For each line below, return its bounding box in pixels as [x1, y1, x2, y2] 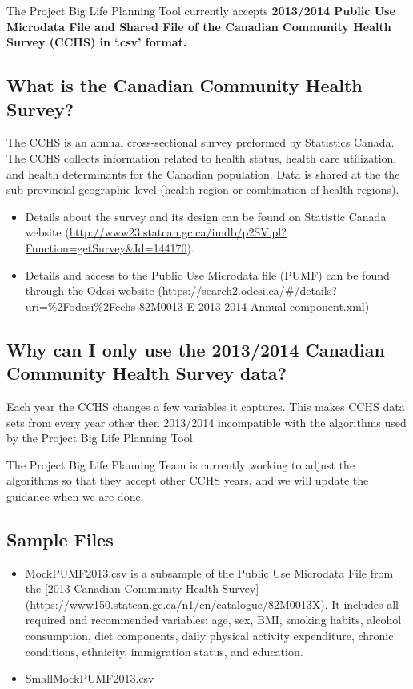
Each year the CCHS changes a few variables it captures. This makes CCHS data [6, 397, 405, 414]
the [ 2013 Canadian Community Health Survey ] [25, 580, 259, 597]
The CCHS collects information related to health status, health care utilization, [6, 149, 397, 166]
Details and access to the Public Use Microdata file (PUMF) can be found [25, 266, 390, 283]
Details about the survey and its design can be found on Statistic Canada [25, 208, 387, 224]
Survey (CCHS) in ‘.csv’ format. [6, 34, 187, 50]
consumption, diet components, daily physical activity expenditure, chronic [25, 627, 394, 644]
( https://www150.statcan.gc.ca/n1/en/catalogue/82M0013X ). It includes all [25, 595, 399, 612]
